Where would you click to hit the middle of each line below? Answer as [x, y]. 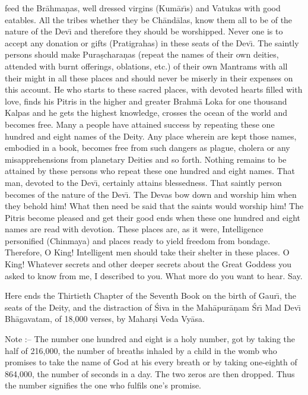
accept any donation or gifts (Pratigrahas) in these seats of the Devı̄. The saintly [152, 42]
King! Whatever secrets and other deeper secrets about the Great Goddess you [148, 264]
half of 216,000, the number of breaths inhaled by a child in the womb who [141, 350]
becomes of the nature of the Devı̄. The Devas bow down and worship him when [151, 194]
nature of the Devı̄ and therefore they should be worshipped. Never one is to [144, 31]
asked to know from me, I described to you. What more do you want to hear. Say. [154, 275]
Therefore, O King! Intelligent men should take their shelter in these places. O [147, 252]
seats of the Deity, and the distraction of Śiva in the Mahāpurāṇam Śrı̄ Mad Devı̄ [153, 307]
